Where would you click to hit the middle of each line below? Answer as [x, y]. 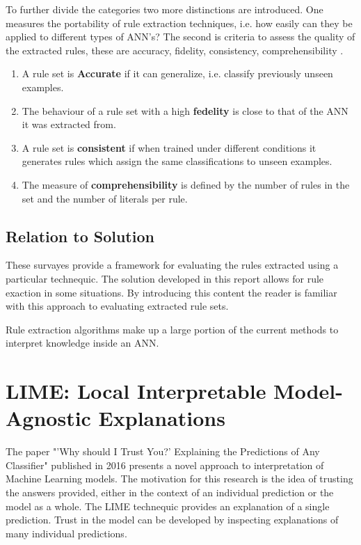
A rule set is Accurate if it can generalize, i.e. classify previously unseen [177, 73]
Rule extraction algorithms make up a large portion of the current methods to [172, 329]
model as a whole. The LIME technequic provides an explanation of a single [168, 506]
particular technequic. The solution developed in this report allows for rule [165, 278]
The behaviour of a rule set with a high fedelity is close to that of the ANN [185, 110]
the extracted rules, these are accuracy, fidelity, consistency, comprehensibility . [175, 50]
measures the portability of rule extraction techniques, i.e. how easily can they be [179, 23]
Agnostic [48, 418]
